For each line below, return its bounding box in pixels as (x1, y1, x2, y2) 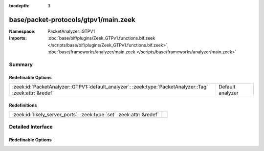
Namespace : (9, 28, 36, 34)
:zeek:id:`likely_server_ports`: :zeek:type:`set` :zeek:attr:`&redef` (12, 111, 159, 118)
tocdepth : (9, 3, 30, 8)
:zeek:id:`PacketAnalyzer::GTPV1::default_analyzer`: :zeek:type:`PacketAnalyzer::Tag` (12, 84, 208, 90)
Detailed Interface (9, 124, 53, 130)
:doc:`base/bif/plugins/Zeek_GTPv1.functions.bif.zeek (47, 35, 155, 41)
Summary (9, 61, 33, 68)
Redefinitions (9, 102, 37, 108)
